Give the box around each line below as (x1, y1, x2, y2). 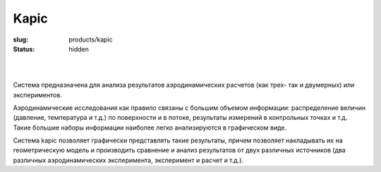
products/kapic (68, 35, 113, 44)
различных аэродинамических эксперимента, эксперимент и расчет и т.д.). (13, 156, 243, 164)
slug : (13, 35, 28, 44)
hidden (68, 44, 90, 53)
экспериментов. (13, 90, 63, 99)
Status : (13, 44, 35, 53)
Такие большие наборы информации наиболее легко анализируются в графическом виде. (13, 123, 287, 132)
